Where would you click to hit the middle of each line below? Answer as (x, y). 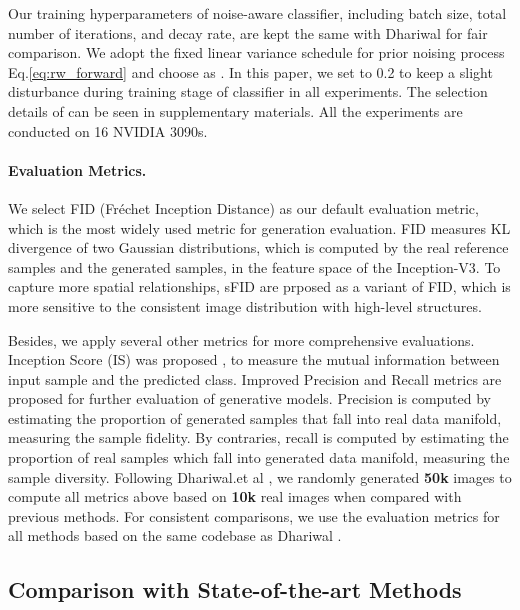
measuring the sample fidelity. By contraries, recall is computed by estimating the (258, 437)
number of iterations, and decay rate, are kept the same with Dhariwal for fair (248, 32)
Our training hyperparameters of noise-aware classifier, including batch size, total (257, 13)
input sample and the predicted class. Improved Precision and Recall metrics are (255, 378)
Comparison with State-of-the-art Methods (235, 589)
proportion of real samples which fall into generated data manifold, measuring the (259, 457)
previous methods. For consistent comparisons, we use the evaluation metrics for (254, 515)
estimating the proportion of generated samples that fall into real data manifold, (255, 417)
